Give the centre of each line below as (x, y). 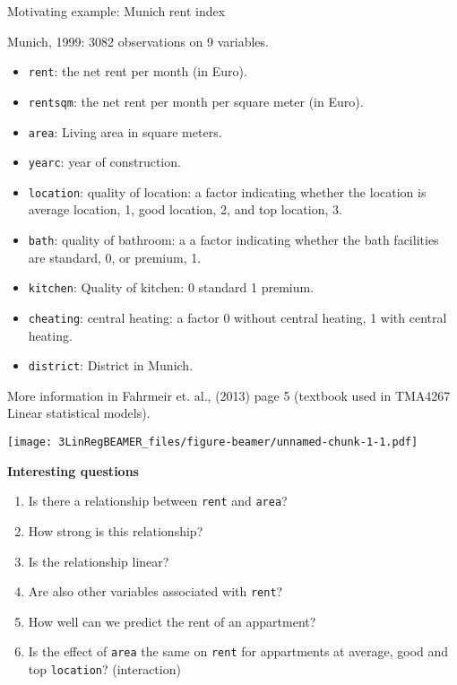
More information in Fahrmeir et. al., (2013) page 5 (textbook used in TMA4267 (229, 395)
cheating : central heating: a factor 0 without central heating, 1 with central (237, 317)
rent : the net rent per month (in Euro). (138, 71)
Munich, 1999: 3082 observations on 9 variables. (138, 41)
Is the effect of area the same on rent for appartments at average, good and (238, 651)
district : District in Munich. (111, 365)
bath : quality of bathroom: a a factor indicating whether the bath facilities (233, 240)
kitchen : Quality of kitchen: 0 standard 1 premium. (171, 287)
